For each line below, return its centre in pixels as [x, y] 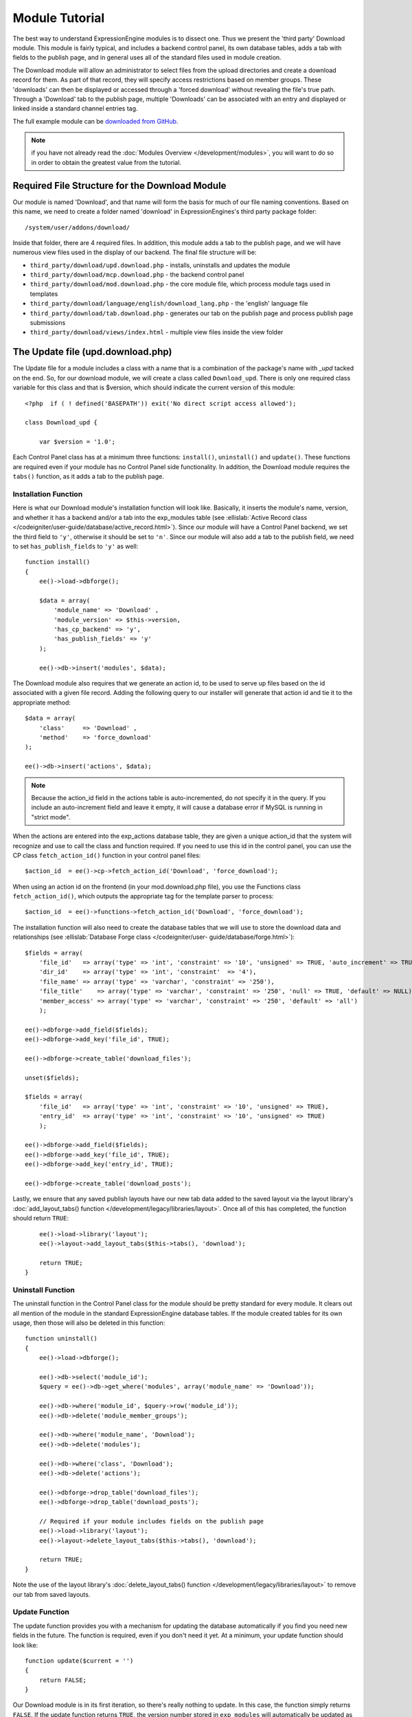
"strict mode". [51, 817]
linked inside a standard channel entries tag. [75, 109]
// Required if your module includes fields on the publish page [151, 1521]
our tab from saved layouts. [51, 1594]
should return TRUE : [41, 1218]
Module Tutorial [59, 18]
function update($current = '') [79, 1661]
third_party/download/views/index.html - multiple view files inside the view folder [157, 332]
